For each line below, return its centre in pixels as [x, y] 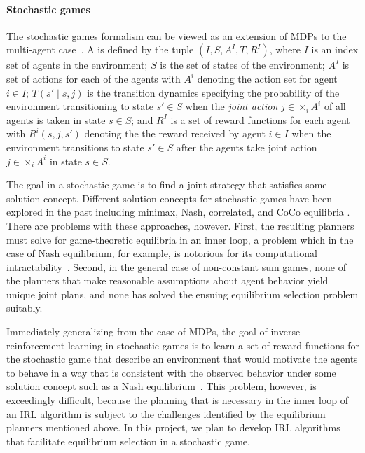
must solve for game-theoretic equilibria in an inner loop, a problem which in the [180, 239]
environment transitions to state [75, 147]
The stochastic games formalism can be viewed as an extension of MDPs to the [177, 35]
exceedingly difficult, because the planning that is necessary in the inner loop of [178, 400]
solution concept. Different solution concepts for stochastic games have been [170, 198]
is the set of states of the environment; [242, 65]
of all [335, 106]
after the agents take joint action [247, 147]
